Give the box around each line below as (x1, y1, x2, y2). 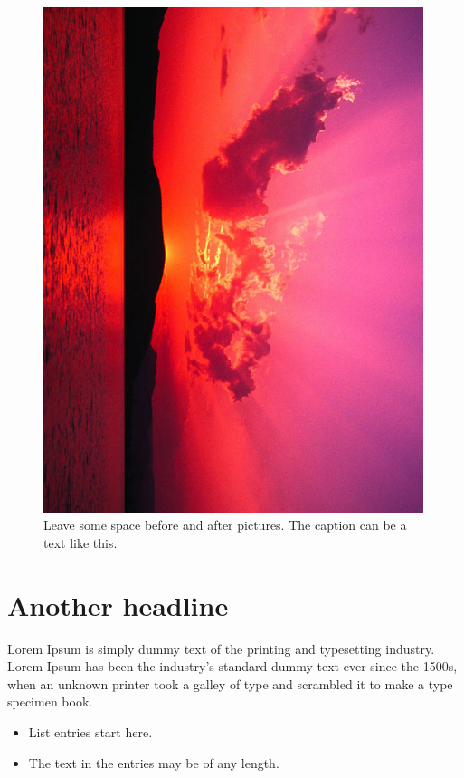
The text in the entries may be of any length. (28, 753, 279, 772)
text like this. (43, 533, 118, 552)
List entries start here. (28, 723, 153, 742)
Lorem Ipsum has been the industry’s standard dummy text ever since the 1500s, (7, 657, 458, 676)
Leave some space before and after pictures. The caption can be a (43, 515, 407, 534)
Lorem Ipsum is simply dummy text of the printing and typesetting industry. (7, 639, 435, 658)
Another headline (7, 586, 229, 623)
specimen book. (7, 692, 93, 711)
